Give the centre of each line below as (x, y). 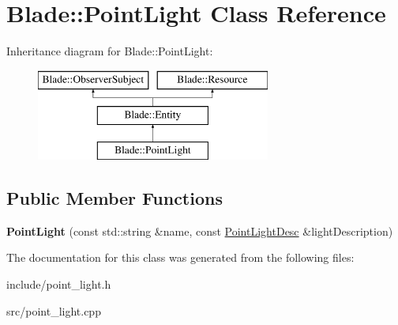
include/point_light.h (59, 284)
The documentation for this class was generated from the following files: (180, 257)
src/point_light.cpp (54, 310)
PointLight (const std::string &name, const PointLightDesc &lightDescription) (200, 231)
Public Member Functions (115, 198)
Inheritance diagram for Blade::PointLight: (110, 51)
